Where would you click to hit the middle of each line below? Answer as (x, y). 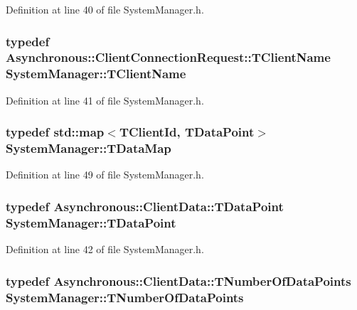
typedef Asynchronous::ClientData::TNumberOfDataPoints (178, 280)
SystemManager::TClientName (96, 74)
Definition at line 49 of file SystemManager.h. (105, 175)
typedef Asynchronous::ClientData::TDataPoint (145, 206)
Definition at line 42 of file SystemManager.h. (105, 249)
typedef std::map (55, 132)
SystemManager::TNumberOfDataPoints (125, 297)
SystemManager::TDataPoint (91, 222)
